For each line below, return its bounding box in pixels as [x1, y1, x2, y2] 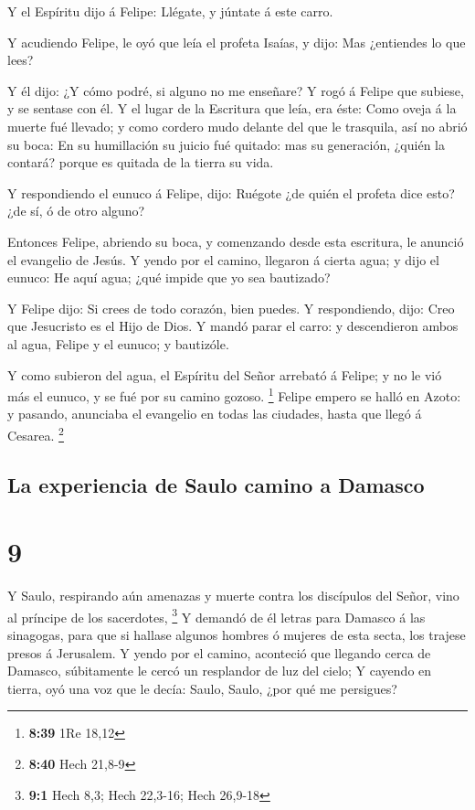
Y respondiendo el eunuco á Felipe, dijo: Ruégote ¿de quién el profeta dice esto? [7, 183, 455, 202]
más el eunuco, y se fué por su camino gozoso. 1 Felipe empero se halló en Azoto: [7, 384, 461, 405]
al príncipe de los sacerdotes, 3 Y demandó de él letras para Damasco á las [7, 604, 426, 626]
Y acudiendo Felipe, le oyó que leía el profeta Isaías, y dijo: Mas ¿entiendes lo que [7, 32, 466, 51]
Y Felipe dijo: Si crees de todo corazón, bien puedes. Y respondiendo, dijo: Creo [7, 298, 455, 317]
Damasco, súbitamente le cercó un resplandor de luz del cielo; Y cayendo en [7, 661, 432, 680]
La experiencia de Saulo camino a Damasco [7, 470, 425, 498]
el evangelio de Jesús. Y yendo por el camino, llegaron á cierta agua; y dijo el [7, 250, 439, 269]
